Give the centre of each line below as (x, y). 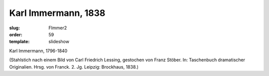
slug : (14, 28)
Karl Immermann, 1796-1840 (38, 51)
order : (16, 34)
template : (19, 42)
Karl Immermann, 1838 (57, 13)
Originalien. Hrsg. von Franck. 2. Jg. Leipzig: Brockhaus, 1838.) (74, 67)
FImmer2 (58, 28)
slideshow (59, 42)
